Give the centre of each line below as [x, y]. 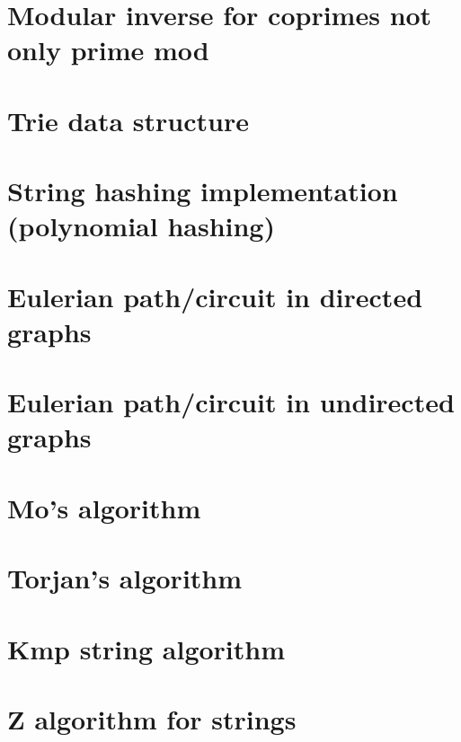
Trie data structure [128, 120]
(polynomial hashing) [141, 226]
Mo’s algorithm [104, 507]
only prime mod [108, 50]
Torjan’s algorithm [125, 578]
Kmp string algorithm [146, 648]
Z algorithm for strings [152, 718]
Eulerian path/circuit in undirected [231, 402]
